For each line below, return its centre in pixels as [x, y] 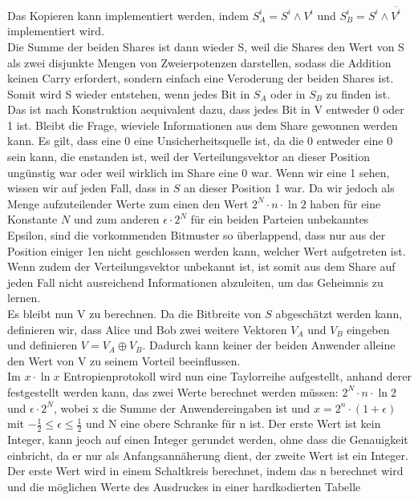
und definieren [43, 345]
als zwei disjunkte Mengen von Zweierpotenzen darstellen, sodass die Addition [199, 62]
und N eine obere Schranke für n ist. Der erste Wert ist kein [233, 423]
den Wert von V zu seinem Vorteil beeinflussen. [124, 360]
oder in [288, 93]
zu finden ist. [358, 93]
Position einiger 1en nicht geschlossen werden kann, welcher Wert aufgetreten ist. [207, 250]
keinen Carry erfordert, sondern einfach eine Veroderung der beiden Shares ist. [201, 78]
